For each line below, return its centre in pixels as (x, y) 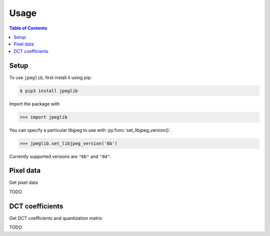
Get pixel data (23, 182)
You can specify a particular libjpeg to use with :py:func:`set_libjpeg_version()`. (90, 130)
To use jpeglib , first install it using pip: (50, 77)
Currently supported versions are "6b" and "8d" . (60, 156)
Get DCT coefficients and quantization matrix (56, 218)
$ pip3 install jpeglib (49, 91)
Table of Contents (28, 28)
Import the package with (34, 104)
